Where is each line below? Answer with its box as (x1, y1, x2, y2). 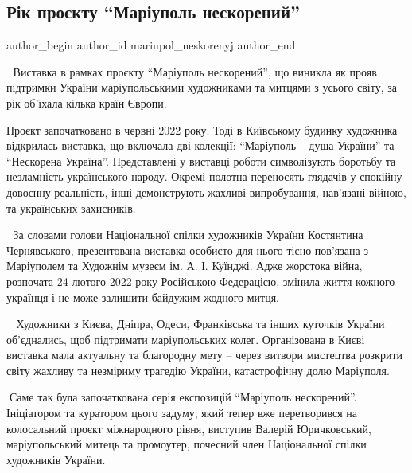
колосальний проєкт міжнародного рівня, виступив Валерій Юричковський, (6, 420, 371, 436)
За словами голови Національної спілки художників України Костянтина (13, 226, 363, 243)
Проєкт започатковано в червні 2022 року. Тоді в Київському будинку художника (6, 121, 398, 138)
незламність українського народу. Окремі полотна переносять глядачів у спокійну (6, 168, 402, 185)
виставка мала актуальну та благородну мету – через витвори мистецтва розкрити (6, 346, 403, 363)
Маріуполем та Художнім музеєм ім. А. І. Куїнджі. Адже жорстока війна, (6, 257, 363, 274)
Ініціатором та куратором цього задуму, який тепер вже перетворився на (6, 405, 358, 421)
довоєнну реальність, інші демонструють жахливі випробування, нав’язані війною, (6, 183, 406, 200)
